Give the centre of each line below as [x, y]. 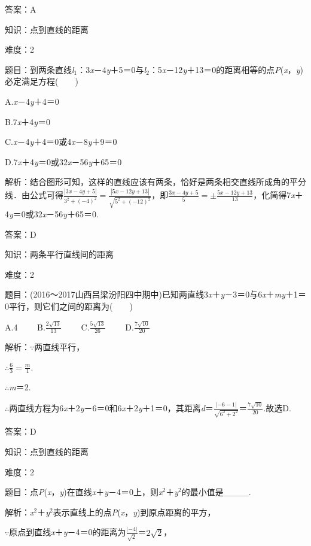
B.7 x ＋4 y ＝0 [28, 121]
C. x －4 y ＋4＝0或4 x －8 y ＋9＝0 [61, 142]
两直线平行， [60, 347]
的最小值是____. [216, 492]
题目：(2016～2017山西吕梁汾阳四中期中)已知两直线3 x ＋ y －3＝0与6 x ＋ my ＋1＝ [155, 294]
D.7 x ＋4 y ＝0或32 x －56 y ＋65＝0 [63, 161]
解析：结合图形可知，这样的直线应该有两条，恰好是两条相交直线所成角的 [147, 182]
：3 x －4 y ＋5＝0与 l [112, 69]
